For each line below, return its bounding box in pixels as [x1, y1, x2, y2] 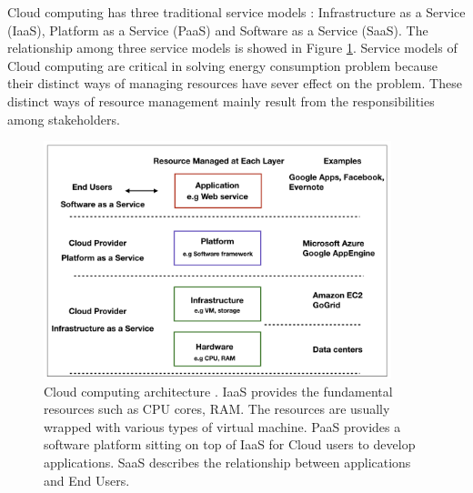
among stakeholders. [7, 109, 120, 128]
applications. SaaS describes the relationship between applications [44, 452, 411, 471]
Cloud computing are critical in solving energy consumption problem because [7, 55, 438, 75]
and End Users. [44, 470, 130, 489]
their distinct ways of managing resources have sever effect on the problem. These [7, 74, 462, 93]
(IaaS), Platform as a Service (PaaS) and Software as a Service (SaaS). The [7, 20, 428, 39]
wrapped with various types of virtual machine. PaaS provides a [44, 417, 401, 436]
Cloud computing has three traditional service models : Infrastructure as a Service [7, 3, 466, 21]
